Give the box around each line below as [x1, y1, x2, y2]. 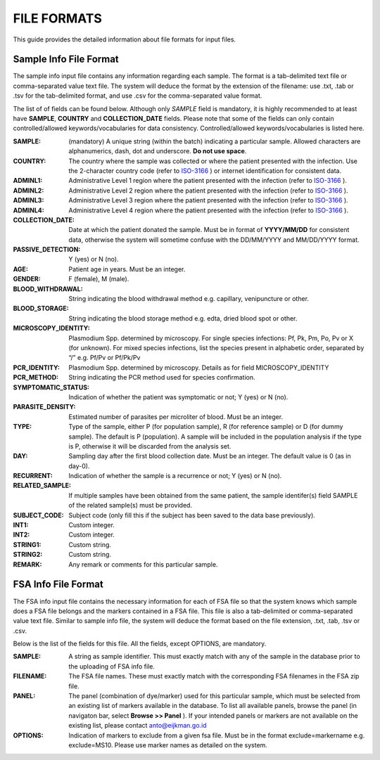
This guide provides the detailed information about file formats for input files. [13, 35, 236, 44]
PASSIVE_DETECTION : [13, 245, 81, 254]
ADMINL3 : [13, 196, 44, 205]
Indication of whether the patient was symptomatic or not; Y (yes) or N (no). [68, 392, 289, 401]
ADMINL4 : [13, 206, 45, 214]
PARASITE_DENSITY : [13, 403, 76, 411]
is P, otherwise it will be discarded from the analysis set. [68, 442, 232, 450]
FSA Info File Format [13, 579, 103, 591]
